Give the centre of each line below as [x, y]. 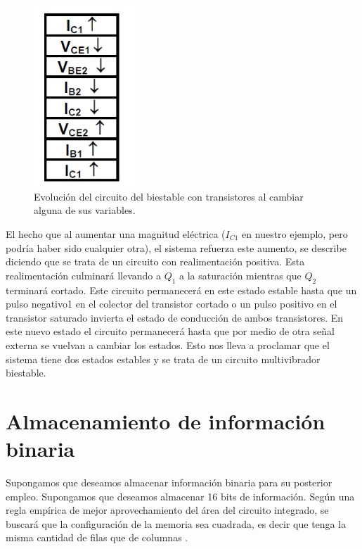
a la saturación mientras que [240, 275]
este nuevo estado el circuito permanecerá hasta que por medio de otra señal [170, 331]
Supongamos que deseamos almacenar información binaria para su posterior [169, 482]
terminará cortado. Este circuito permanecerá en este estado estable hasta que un [181, 290]
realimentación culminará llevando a [83, 275]
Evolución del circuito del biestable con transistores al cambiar [169, 196]
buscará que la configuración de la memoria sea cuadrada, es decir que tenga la [176, 523]
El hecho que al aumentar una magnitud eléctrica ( [116, 233]
